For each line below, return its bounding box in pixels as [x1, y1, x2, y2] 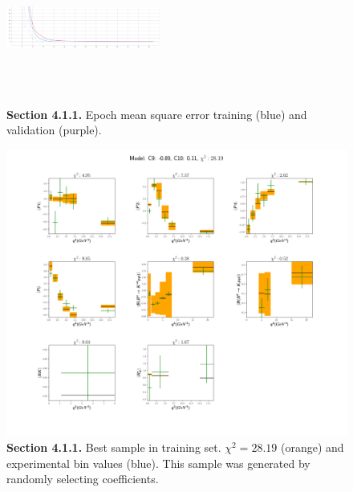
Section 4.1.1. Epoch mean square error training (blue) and [6, 105, 307, 122]
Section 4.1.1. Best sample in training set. [6, 439, 221, 456]
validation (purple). [6, 121, 102, 138]
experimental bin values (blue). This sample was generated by [6, 454, 310, 471]
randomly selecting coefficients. [6, 470, 159, 487]
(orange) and [280, 439, 344, 456]
